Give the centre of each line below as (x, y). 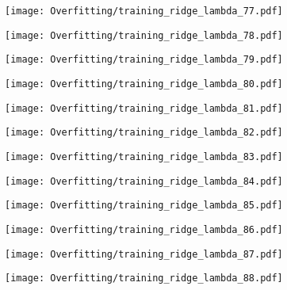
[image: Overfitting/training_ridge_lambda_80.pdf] (144, 84)
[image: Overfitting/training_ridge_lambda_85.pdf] (144, 206)
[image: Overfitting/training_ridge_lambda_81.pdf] (144, 108)
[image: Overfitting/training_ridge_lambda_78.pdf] (144, 35)
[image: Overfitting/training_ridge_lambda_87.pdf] (144, 254)
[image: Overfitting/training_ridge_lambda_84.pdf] (144, 181)
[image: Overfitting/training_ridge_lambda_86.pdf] (144, 229)
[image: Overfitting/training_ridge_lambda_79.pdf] (144, 60)
